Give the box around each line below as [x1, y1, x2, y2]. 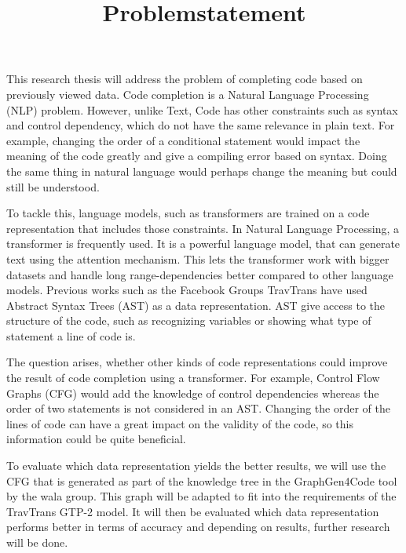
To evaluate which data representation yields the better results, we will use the [6, 457, 386, 474]
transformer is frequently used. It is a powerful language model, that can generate [6, 235, 401, 252]
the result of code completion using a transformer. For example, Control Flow [6, 369, 380, 386]
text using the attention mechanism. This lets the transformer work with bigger [6, 250, 390, 267]
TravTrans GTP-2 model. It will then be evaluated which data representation [6, 503, 379, 519]
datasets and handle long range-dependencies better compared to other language [6, 266, 393, 282]
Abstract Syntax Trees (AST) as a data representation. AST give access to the [6, 297, 386, 313]
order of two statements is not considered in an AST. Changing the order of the [6, 400, 390, 417]
